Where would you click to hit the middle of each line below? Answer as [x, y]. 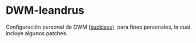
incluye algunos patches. [37, 33]
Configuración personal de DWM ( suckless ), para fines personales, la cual [98, 27]
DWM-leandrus [45, 10]
